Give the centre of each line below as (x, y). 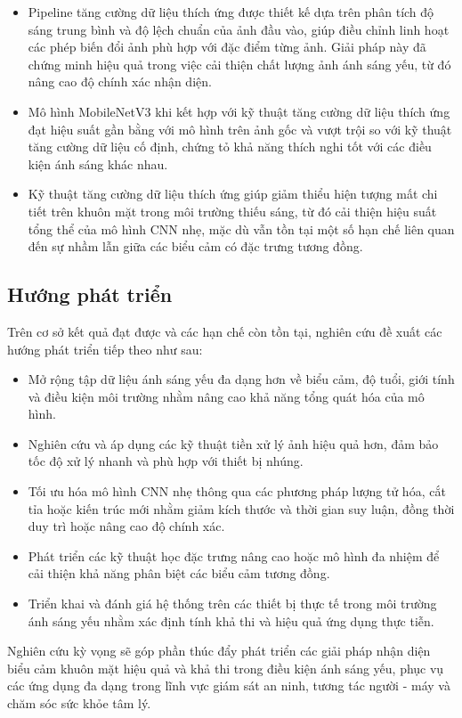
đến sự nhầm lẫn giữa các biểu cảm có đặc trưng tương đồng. (195, 246)
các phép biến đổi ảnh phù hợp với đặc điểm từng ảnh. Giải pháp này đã (227, 47)
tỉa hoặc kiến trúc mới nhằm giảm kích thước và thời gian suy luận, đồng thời (241, 508)
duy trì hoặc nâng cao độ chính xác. (126, 526)
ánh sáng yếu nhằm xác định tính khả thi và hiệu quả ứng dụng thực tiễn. (231, 620)
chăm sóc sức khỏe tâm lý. (79, 703)
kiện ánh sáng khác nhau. (98, 163)
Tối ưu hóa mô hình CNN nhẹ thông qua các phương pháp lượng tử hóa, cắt (237, 491)
